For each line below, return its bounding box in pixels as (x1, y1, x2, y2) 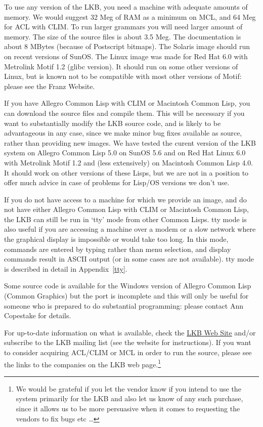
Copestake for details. (4, 310, 71, 321)
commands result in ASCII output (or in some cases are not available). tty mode (4, 253, 254, 264)
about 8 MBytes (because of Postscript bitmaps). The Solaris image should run (4, 41, 250, 52)
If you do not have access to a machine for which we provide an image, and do (4, 194, 247, 204)
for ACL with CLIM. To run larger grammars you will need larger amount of (4, 21, 243, 32)
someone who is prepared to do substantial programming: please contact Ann (4, 300, 244, 311)
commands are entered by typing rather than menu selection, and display (4, 243, 231, 254)
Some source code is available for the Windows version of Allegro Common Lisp (4, 280, 251, 291)
